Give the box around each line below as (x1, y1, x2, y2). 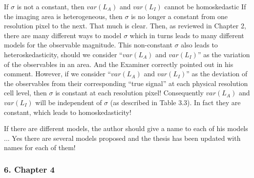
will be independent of (35, 97, 102, 107)
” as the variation (197, 49, 250, 59)
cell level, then (4, 88, 47, 98)
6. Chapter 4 (4, 163, 55, 175)
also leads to (181, 40, 218, 50)
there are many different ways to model (4, 30, 122, 40)
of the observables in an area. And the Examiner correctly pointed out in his (4, 59, 233, 69)
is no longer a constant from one (131, 11, 228, 21)
